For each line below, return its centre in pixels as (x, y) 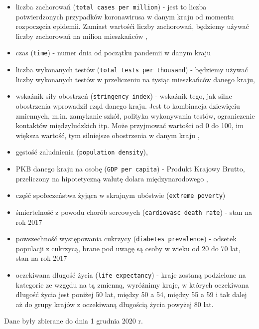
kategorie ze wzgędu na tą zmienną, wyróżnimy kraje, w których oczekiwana (132, 284)
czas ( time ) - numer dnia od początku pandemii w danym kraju (113, 53)
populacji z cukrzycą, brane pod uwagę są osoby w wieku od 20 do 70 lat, (128, 248)
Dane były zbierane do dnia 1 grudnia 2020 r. (73, 321)
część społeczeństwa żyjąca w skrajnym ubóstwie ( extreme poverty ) (121, 195)
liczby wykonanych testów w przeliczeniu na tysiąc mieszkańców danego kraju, (135, 79)
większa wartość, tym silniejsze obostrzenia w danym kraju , (108, 135)
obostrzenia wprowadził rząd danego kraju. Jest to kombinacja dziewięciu (128, 106)
